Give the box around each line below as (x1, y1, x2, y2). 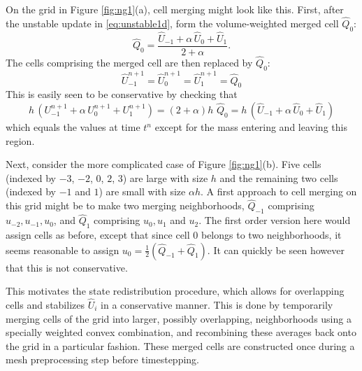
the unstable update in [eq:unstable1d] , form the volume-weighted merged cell (6, 15, 339, 30)
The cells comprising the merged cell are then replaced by (6, 55, 253, 70)
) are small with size (99, 184, 186, 199)
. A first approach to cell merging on (200, 184, 357, 199)
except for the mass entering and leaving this (154, 120, 347, 134)
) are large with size (122, 170, 208, 185)
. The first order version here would (198, 213, 351, 227)
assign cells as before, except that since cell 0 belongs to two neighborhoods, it (6, 227, 342, 242)
